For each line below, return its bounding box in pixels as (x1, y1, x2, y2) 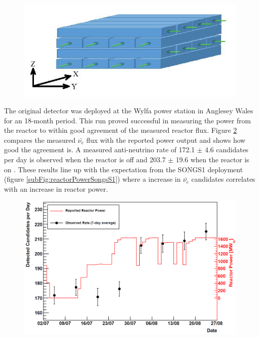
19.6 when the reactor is (176, 154, 250, 165)
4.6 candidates (205, 144, 249, 155)
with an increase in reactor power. (4, 183, 108, 194)
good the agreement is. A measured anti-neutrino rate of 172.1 (4, 144, 195, 155)
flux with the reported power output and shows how (86, 134, 246, 145)
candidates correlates (191, 174, 256, 184)
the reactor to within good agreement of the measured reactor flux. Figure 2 (4, 125, 237, 135)
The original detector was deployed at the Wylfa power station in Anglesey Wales (4, 105, 254, 116)
